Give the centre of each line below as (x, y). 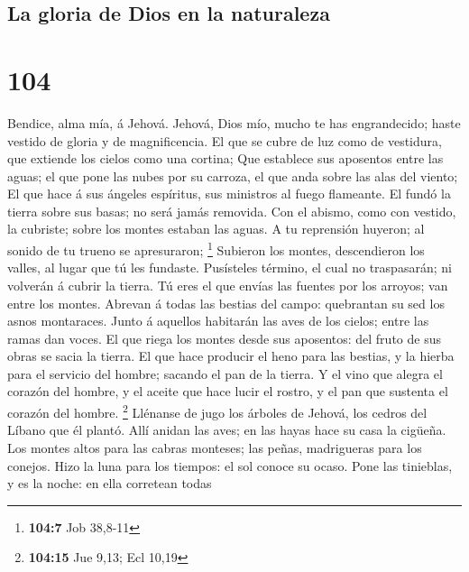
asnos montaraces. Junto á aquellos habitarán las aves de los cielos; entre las (218, 321)
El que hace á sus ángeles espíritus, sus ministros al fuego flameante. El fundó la (229, 194)
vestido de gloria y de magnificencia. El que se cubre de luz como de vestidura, (225, 140)
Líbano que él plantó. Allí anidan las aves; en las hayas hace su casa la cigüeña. (227, 430)
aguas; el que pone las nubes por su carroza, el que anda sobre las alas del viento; (233, 175)
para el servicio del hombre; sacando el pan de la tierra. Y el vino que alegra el (225, 373)
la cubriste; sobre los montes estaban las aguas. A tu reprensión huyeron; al (216, 229)
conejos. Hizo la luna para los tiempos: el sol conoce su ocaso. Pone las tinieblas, (230, 465)
